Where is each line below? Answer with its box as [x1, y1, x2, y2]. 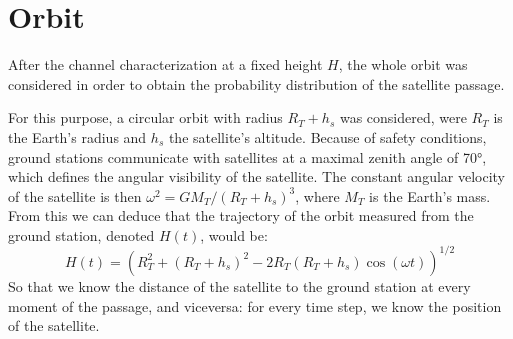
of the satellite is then [8, 185, 142, 206]
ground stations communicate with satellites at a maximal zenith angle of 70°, [8, 146, 487, 167]
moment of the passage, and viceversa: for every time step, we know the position [8, 295, 502, 316]
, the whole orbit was [338, 54, 468, 75]
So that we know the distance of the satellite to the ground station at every [8, 275, 471, 296]
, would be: [200, 224, 268, 245]
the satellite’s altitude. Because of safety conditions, [168, 126, 487, 147]
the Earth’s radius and [8, 126, 147, 147]
